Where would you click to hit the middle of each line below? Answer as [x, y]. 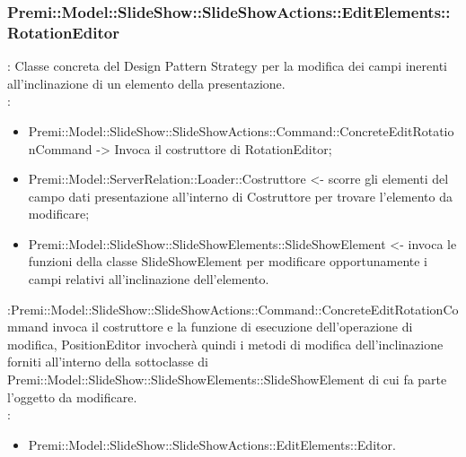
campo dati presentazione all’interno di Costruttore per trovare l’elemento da [240, 196]
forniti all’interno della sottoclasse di [108, 362]
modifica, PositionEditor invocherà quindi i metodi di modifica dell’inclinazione [225, 344]
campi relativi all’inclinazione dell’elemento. [149, 279]
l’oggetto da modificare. [72, 397]
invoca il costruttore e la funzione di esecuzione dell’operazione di [233, 327]
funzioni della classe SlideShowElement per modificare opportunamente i [228, 261]
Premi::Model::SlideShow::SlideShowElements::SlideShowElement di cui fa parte [227, 379]
